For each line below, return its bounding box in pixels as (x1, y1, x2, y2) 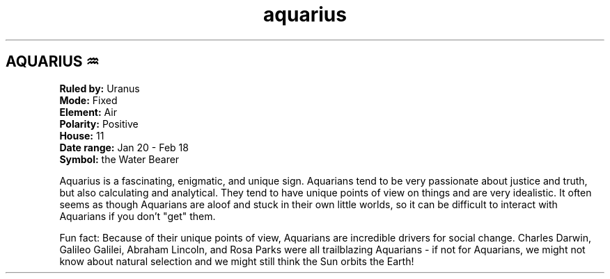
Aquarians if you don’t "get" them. (59, 210, 216, 222)
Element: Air (59, 105, 118, 118)
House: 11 (59, 129, 104, 142)
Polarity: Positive (59, 117, 139, 130)
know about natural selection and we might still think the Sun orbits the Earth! (59, 255, 414, 267)
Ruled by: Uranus (59, 82, 140, 94)
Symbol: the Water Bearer (59, 153, 180, 165)
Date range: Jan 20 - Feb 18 (59, 141, 189, 153)
